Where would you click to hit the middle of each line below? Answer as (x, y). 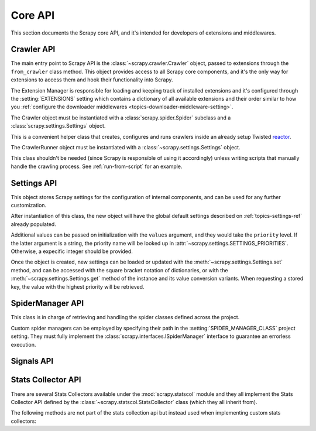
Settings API (34, 183)
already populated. (34, 224)
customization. (29, 206)
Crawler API (33, 49)
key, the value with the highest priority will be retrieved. (78, 286)
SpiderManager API (47, 304)
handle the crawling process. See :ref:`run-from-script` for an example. (97, 166)
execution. (23, 344)
